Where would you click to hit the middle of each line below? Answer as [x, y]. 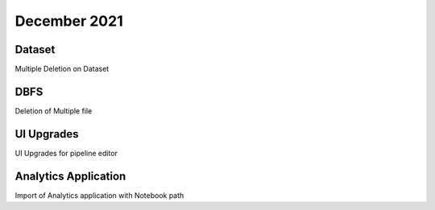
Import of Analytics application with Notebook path [99, 195]
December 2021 [69, 21]
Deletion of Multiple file [54, 111]
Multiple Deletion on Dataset [62, 69]
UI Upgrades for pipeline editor [66, 153]
